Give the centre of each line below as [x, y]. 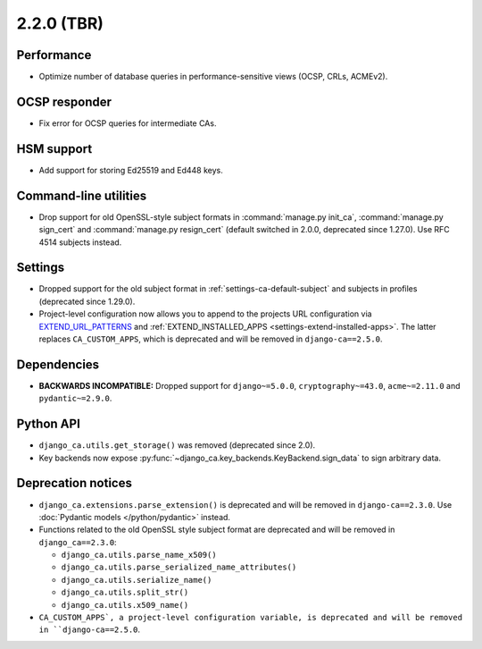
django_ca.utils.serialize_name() [137, 580]
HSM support [54, 149]
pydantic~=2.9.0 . [75, 399]
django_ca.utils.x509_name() [125, 605]
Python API [48, 424]
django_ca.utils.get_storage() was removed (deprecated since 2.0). [177, 445]
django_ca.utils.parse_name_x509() [139, 555]
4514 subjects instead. [80, 242]
